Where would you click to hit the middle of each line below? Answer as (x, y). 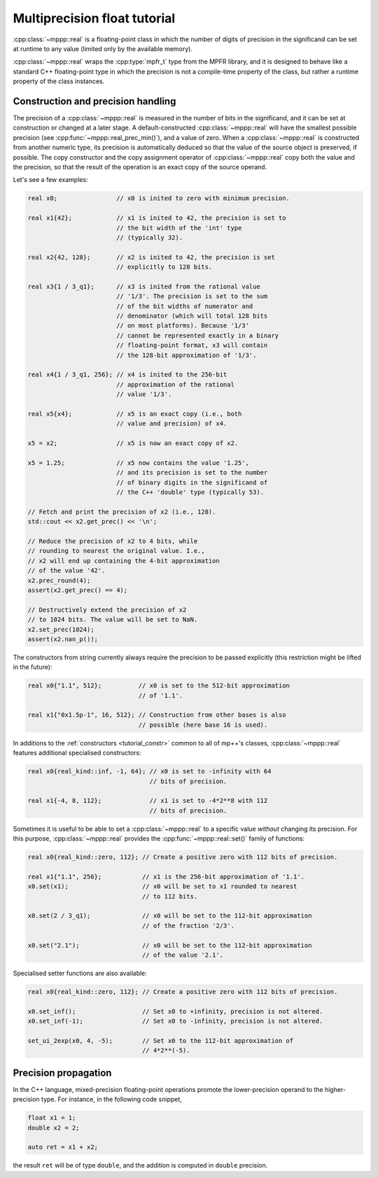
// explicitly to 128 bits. (164, 267)
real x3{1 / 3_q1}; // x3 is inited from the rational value (144, 286)
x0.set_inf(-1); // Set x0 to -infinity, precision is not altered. (175, 1021)
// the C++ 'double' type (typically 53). (190, 492)
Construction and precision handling (94, 101)
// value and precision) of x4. (171, 424)
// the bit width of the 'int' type (179, 228)
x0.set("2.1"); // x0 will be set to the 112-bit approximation (170, 945)
